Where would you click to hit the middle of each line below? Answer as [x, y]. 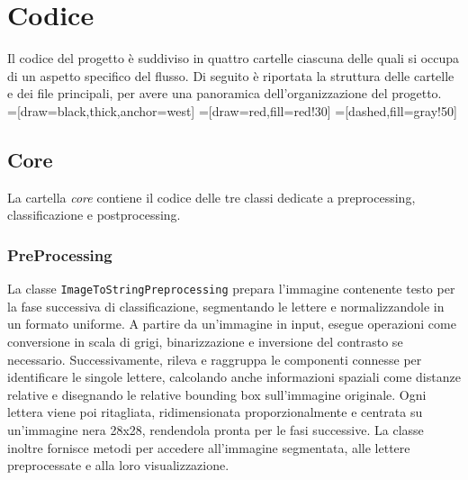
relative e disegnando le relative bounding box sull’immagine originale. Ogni [217, 394]
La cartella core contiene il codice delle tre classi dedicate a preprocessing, [211, 197]
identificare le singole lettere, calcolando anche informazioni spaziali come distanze [234, 377]
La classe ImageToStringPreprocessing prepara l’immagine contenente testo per [231, 289]
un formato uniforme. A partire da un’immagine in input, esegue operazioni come [232, 324]
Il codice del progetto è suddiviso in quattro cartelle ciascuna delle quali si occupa [234, 58]
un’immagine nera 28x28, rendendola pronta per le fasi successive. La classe [216, 429]
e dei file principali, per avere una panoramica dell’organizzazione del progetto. [225, 93]
